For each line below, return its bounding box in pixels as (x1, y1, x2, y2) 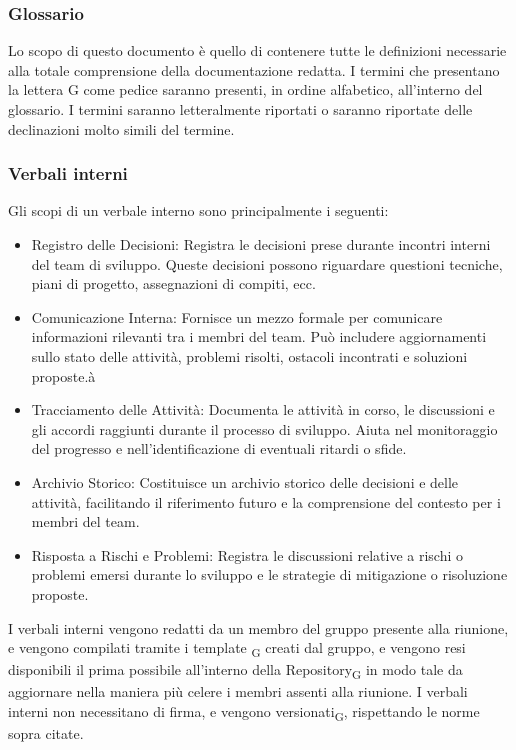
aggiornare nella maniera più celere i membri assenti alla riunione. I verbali (8, 681, 468, 702)
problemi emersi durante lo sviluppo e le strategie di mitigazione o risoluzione (31, 564, 508, 585)
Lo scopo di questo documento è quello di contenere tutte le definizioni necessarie (8, 40, 507, 61)
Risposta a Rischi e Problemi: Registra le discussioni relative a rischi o (31, 544, 464, 565)
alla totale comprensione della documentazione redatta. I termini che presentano (8, 59, 500, 80)
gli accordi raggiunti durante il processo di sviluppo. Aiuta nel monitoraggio (31, 418, 498, 439)
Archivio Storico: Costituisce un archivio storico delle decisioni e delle (31, 471, 459, 492)
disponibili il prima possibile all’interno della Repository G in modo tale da (8, 659, 463, 683)
